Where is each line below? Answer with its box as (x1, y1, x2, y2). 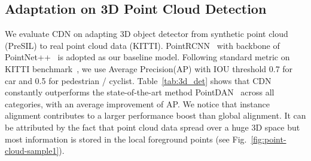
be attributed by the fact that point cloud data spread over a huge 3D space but (5, 120, 300, 133)
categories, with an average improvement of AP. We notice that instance (5, 97, 270, 110)
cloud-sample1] (5, 144, 59, 157)
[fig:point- (251, 132, 286, 145)
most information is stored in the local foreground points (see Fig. (5, 132, 247, 145)
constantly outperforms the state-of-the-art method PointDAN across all (5, 86, 275, 98)
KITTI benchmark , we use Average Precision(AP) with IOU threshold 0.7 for (5, 62, 293, 75)
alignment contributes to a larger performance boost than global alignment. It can (5, 109, 306, 122)
